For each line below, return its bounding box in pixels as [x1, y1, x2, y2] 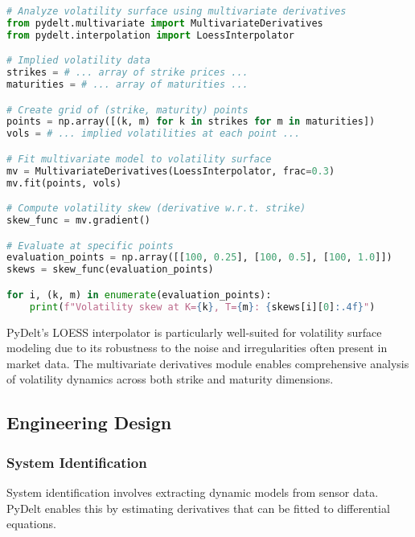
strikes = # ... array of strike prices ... [6, 67, 249, 79]
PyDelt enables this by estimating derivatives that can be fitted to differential [6, 499, 390, 516]
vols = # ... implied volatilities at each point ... [6, 128, 301, 140]
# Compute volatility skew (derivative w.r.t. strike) [6, 203, 306, 215]
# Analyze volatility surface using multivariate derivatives [6, 6, 347, 17]
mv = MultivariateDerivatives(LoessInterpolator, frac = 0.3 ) [6, 165, 335, 177]
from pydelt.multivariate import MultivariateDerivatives [6, 17, 323, 29]
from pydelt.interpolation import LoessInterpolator [6, 29, 294, 41]
